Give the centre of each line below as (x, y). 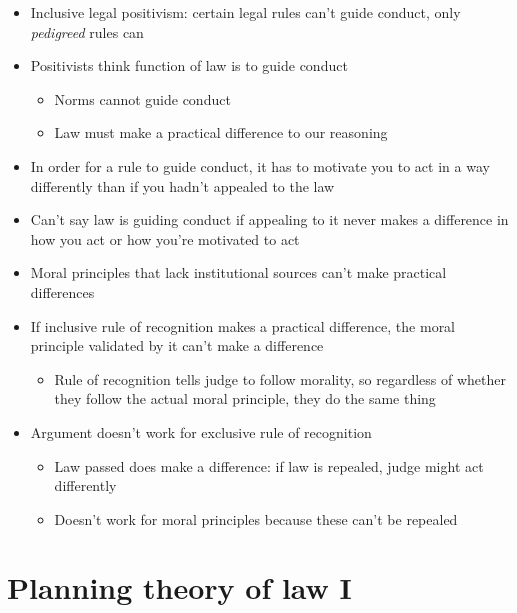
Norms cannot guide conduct (142, 98)
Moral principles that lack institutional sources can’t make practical (238, 272)
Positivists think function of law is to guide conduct (189, 65)
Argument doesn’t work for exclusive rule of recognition (201, 431)
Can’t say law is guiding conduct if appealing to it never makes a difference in (269, 219)
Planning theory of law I (179, 587)
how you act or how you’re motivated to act (165, 238)
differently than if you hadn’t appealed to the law (182, 185)
